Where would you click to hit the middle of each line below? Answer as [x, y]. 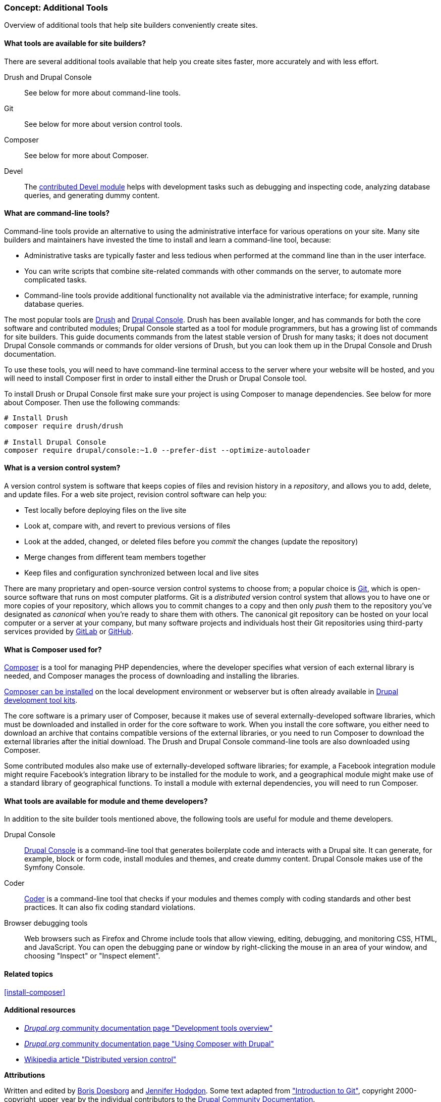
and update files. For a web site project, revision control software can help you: [135, 495]
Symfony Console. [55, 868]
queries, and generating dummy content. [92, 195]
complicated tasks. [56, 279]
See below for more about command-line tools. [102, 92]
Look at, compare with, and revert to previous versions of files [127, 526]
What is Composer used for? [53, 649]
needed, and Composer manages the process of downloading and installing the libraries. [152, 676]
